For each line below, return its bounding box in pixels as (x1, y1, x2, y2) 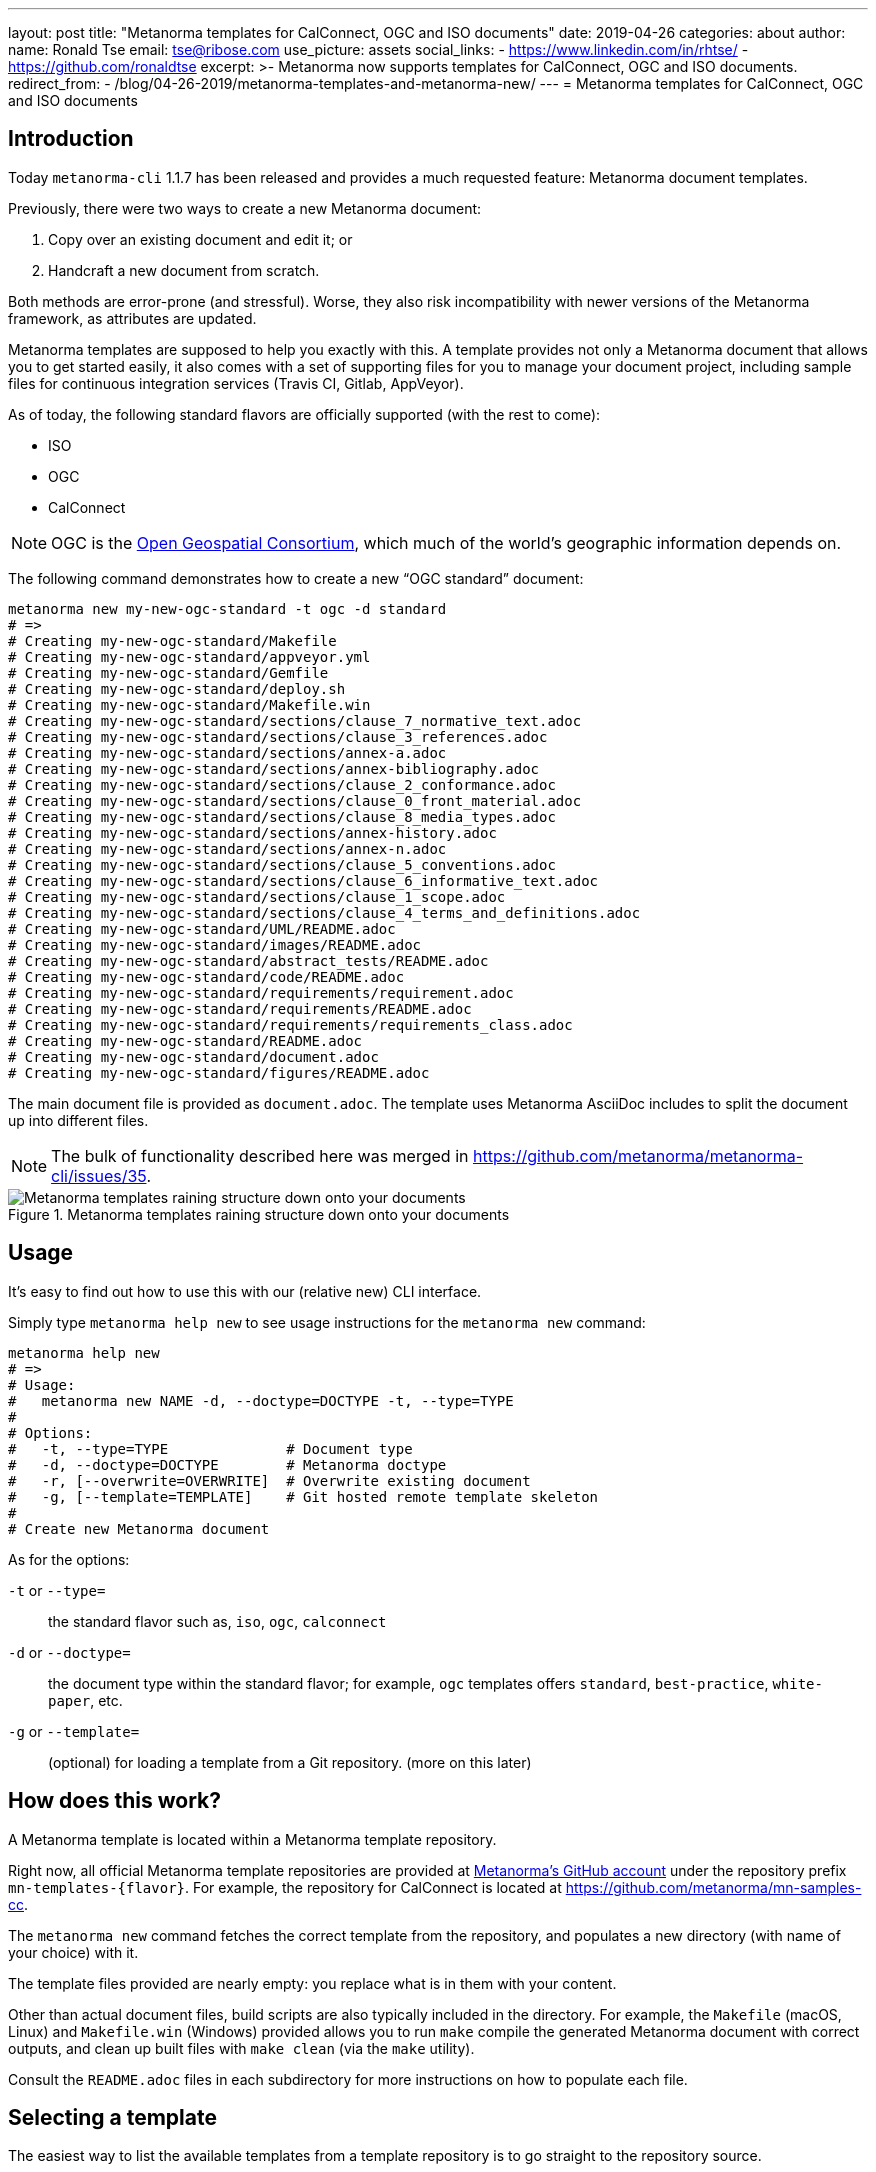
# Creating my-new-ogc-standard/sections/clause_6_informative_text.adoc (8, 872, 599, 889)
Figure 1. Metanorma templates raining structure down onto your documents (8, 1205, 510, 1223)
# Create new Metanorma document (8, 1520, 270, 1537)
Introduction (8, 126, 134, 152)
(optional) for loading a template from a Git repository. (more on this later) (48, 1753, 532, 1771)
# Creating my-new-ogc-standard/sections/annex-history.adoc (8, 824, 497, 841)
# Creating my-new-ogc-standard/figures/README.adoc (8, 1064, 430, 1081)
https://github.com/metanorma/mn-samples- (565, 1878, 862, 1896)
